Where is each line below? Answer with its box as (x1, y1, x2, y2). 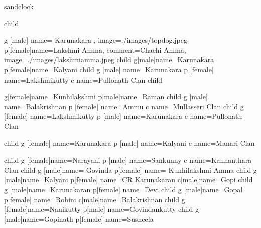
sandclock (4, 1, 34, 11)
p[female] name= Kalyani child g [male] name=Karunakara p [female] (4, 64, 214, 74)
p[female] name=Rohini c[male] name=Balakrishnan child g (4, 194, 185, 204)
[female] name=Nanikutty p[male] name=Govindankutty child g (4, 204, 199, 214)
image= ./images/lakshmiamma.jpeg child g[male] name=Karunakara (4, 54, 214, 65)
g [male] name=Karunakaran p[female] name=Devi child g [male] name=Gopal (4, 184, 243, 194)
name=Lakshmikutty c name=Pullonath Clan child (4, 74, 163, 85)
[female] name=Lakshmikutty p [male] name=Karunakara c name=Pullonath (4, 111, 242, 121)
